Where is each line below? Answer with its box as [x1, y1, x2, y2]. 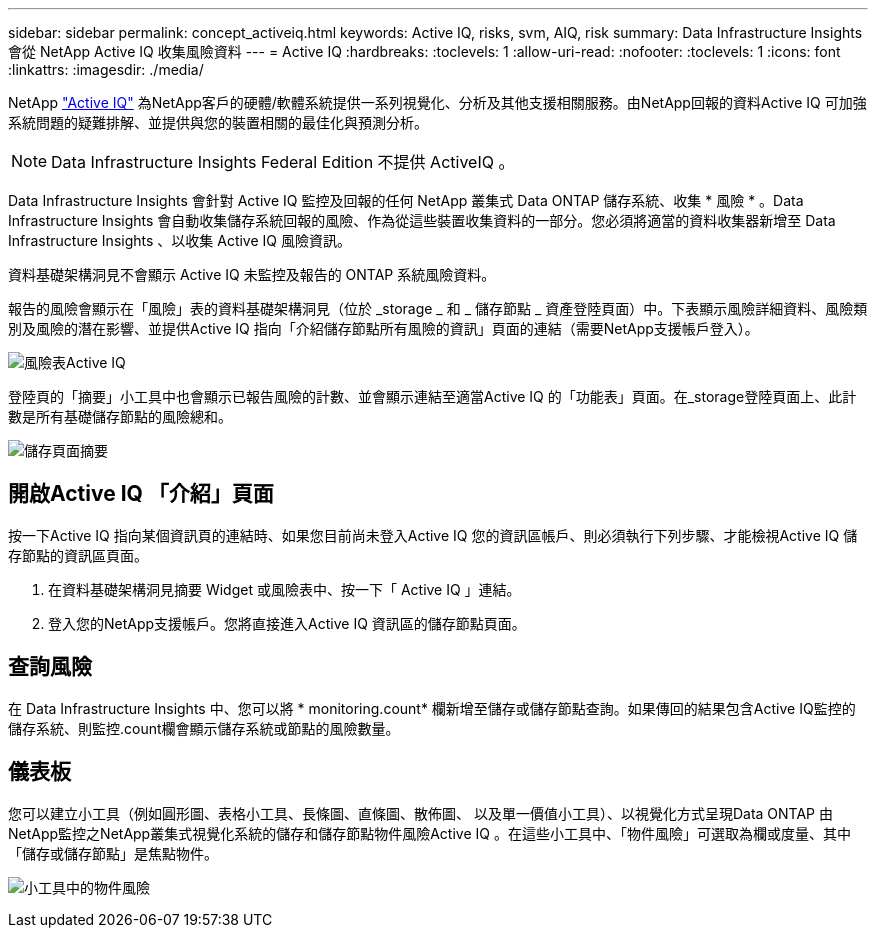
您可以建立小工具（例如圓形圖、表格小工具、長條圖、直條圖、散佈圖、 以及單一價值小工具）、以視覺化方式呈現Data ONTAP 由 [8, 804, 833, 822]
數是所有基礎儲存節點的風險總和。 [8, 408, 232, 425]
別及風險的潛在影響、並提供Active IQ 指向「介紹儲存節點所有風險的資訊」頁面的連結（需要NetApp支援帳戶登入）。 [8, 320, 759, 337]
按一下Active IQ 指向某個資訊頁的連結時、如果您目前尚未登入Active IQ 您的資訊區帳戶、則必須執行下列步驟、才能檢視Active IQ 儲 [8, 526, 858, 544]
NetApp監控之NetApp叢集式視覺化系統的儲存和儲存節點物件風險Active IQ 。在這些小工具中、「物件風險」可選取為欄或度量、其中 [8, 824, 851, 842]
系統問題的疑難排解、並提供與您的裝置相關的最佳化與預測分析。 [8, 114, 428, 131]
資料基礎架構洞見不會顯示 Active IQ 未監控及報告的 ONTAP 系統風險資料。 [8, 266, 496, 283]
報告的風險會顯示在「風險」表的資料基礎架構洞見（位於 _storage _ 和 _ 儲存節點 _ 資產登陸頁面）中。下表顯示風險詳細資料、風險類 [8, 300, 868, 317]
